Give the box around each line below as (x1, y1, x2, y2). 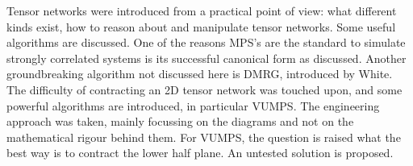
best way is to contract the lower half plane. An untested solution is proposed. (6, 144, 394, 161)
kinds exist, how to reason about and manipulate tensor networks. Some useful (6, 18, 396, 35)
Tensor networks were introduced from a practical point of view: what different (6, 2, 397, 19)
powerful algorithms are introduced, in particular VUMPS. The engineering (6, 97, 380, 114)
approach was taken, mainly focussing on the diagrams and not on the (6, 113, 354, 130)
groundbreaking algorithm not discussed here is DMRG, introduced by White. (6, 65, 393, 82)
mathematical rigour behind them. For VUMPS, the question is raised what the (6, 128, 401, 145)
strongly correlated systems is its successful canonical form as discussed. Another (6, 49, 407, 66)
